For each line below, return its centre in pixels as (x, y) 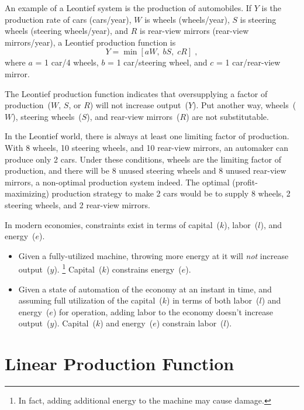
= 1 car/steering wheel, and (158, 62)
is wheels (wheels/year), (187, 19)
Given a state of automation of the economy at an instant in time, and (145, 289)
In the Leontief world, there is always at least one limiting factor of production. (147, 136)
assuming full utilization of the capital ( (90, 300)
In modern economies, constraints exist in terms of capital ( (112, 224)
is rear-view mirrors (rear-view (194, 31)
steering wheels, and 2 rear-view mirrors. (77, 204)
